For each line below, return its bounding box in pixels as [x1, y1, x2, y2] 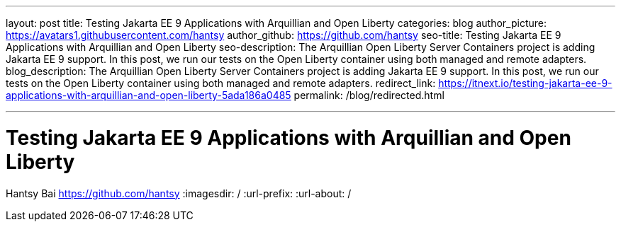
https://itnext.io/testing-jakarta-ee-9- [438, 77, 612, 89]
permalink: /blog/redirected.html [293, 89, 444, 101]
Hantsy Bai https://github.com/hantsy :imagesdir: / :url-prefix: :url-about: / [6, 187, 352, 199]
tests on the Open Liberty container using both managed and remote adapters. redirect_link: [6, 77, 436, 89]
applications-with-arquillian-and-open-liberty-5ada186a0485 [6, 89, 291, 101]
